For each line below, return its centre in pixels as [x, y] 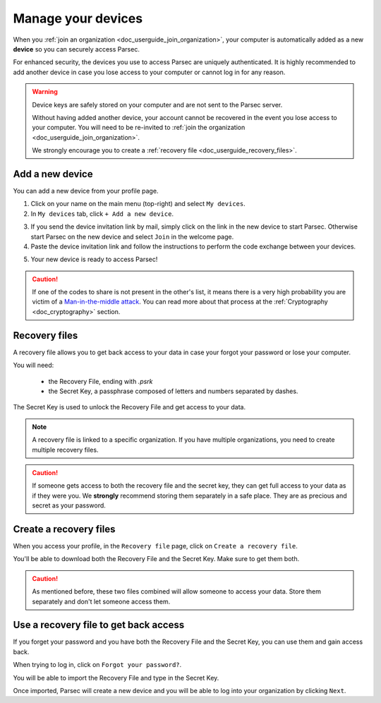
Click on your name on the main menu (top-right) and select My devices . [138, 204]
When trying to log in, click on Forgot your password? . [97, 665]
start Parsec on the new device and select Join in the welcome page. [132, 236]
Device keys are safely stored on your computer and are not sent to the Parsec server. [157, 104]
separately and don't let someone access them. [101, 601]
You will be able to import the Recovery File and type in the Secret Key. [116, 678]
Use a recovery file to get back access [99, 625]
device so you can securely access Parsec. [77, 49]
